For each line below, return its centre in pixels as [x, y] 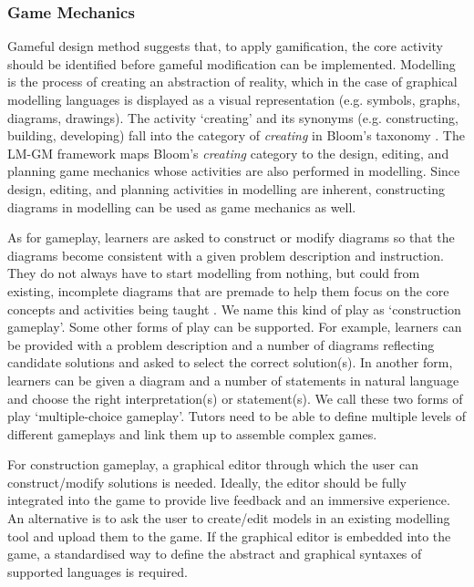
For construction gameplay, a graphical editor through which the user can [213, 464]
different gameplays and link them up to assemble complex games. [192, 433]
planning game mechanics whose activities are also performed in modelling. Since [234, 171]
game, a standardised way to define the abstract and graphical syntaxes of [215, 554]
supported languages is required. [98, 571]
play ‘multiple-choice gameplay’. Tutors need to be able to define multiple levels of [237, 416]
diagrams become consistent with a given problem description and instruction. [226, 255]
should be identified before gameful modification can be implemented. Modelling [232, 63]
